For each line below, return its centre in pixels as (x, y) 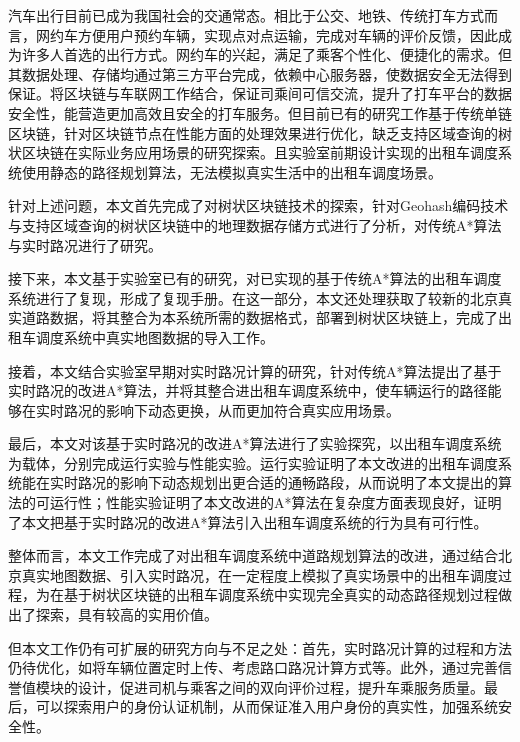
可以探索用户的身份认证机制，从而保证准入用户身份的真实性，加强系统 (266, 706)
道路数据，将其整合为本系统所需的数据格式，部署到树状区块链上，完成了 (259, 317)
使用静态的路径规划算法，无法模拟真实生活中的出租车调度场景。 (231, 171)
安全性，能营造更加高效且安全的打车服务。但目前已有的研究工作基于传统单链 (260, 112)
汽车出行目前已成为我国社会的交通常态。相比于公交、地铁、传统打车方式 (246, 15)
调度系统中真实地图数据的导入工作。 (154, 336)
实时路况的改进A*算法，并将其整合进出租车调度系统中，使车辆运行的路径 (248, 390)
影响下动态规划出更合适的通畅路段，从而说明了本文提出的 (308, 482)
